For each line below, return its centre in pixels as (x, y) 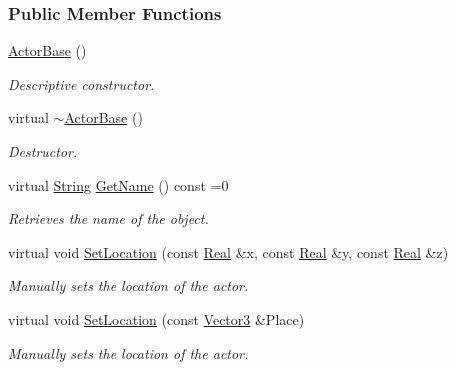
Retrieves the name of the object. (108, 218)
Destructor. (43, 151)
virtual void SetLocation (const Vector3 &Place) (156, 318)
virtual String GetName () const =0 (118, 184)
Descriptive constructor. (81, 83)
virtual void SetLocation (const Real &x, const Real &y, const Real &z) (228, 251)
